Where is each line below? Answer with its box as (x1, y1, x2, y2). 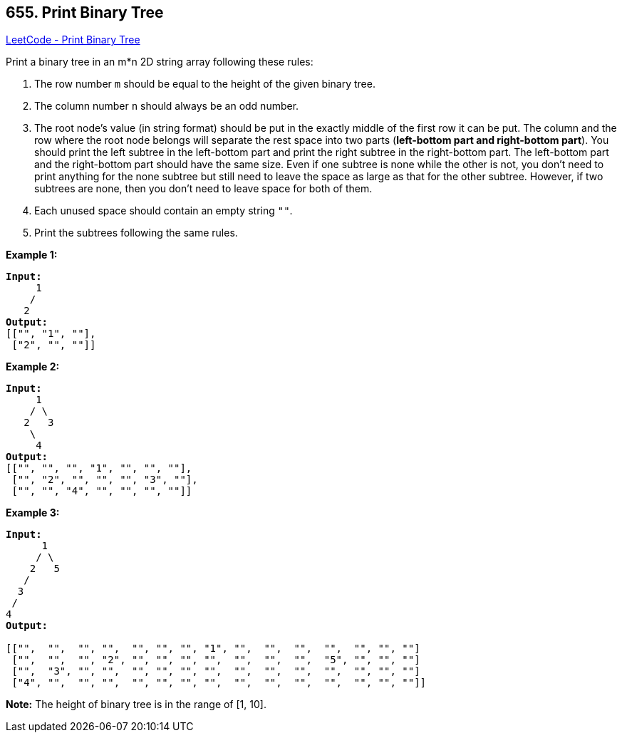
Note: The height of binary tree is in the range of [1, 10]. (6, 698, 266, 711)
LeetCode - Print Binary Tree (6, 33, 140, 46)
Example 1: (6, 249, 58, 261)
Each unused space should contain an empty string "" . (34, 204, 293, 217)
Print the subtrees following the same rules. (34, 227, 238, 239)
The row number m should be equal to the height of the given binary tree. (34, 78, 375, 90)
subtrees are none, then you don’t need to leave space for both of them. (34, 182, 373, 195)
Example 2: (6, 360, 60, 373)
